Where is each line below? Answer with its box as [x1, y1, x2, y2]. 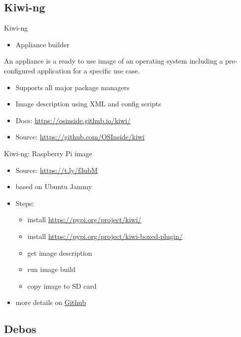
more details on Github [15, 297, 86, 307]
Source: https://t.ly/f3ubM [15, 165, 98, 175]
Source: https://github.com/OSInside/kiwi [15, 132, 145, 142]
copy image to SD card [27, 280, 97, 291]
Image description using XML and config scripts [15, 99, 161, 109]
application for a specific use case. [37, 65, 140, 75]
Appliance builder [15, 39, 70, 49]
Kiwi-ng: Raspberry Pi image [4, 148, 92, 158]
